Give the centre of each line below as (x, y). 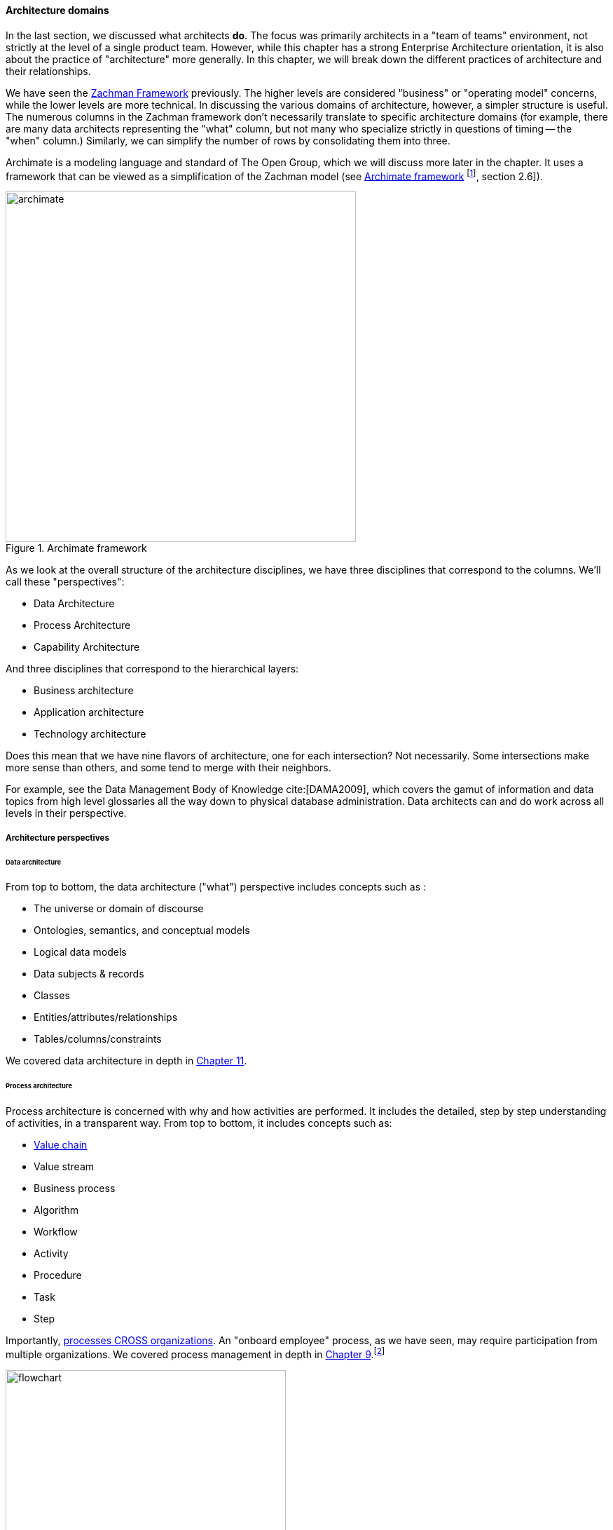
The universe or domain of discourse (119, 909)
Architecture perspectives (57, 838)
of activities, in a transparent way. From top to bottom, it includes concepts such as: (199, 1123)
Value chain (61, 1145)
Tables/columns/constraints (98, 1039)
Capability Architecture (87, 647)
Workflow (56, 1232)
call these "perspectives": (65, 582)
